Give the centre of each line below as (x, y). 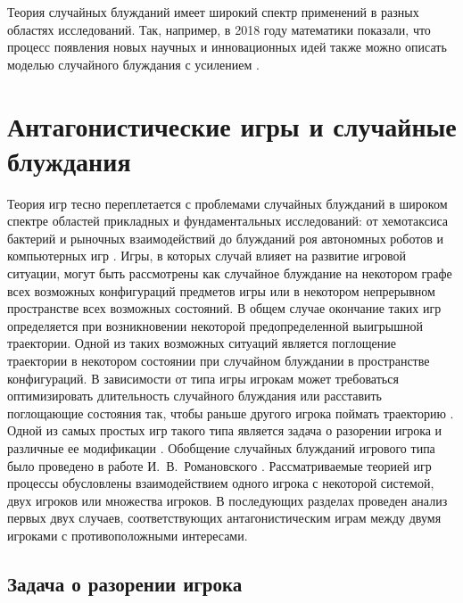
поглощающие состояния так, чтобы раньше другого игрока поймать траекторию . (231, 413)
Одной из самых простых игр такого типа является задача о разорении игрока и (225, 430)
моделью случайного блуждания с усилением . (133, 64)
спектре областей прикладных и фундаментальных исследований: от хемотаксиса (228, 221)
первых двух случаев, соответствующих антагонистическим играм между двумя (224, 518)
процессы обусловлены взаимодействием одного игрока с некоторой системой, (221, 483)
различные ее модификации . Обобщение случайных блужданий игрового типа (221, 448)
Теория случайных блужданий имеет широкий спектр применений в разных (213, 12)
